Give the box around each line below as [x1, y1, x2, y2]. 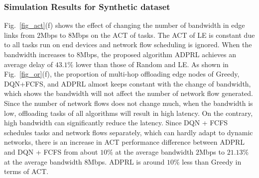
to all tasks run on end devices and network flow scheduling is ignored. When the [4, 39, 252, 50]
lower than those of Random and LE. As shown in [75, 59, 229, 69]
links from [4, 29, 35, 40]
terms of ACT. [4, 166, 49, 177]
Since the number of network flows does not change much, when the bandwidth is [4, 97, 253, 108]
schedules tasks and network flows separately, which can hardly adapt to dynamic [4, 127, 253, 137]
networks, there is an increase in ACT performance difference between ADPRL [4, 137, 245, 147]
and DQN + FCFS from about [4, 146, 98, 157]
